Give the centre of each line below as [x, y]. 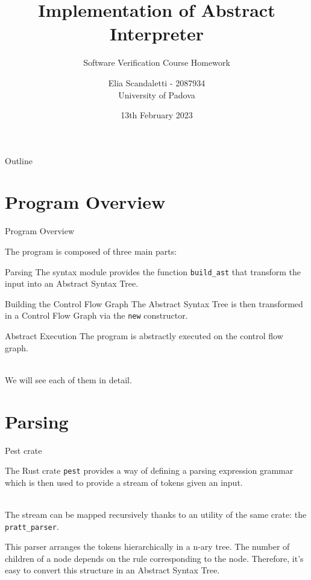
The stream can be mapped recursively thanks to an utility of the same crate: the [156, 515]
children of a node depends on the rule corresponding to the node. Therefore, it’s [154, 558]
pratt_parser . [32, 526]
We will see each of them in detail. [68, 379]
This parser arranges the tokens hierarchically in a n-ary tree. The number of [147, 547]
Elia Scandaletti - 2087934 [157, 82]
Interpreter [157, 33]
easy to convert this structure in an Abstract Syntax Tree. [112, 570]
